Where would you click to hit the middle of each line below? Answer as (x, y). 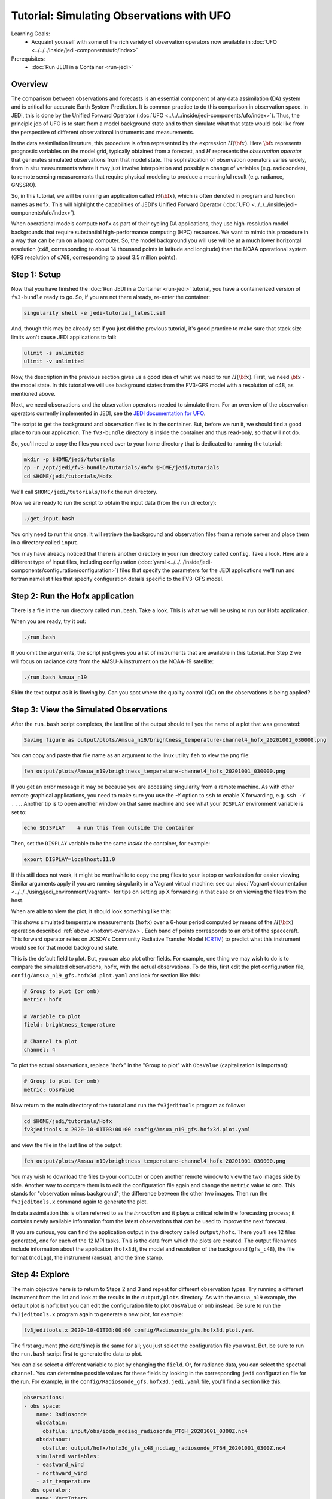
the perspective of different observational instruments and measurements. (103, 132)
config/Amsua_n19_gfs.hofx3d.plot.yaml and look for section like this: (106, 975)
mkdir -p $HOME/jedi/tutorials (70, 459)
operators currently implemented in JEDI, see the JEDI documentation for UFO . (108, 413)
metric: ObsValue (49, 1089)
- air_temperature (63, 1482)
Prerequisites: (28, 58)
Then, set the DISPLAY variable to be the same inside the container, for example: (111, 844)
